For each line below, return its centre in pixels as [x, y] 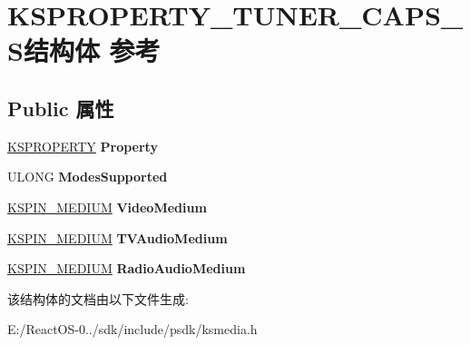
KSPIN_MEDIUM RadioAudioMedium [127, 268]
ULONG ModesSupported [88, 177]
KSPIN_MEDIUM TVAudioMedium [118, 237]
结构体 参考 [92, 50]
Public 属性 [61, 108]
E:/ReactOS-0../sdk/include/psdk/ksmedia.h [132, 329]
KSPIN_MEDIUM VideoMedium [107, 207]
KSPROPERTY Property [83, 146]
